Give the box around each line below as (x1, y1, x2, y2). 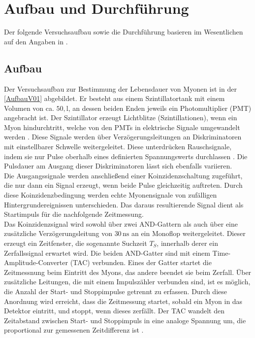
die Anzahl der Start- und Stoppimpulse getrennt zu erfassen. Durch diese (4, 286, 227, 296)
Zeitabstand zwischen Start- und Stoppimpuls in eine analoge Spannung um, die (4, 315, 246, 325)
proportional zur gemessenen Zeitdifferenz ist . (4, 325, 144, 335)
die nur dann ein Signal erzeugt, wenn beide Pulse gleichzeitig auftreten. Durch (4, 180, 243, 190)
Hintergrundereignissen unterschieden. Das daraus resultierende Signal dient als (4, 199, 244, 209)
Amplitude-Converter (4, 257, 68, 268)
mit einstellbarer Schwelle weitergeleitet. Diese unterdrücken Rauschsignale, (4, 141, 232, 152)
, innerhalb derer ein (157, 238, 218, 248)
